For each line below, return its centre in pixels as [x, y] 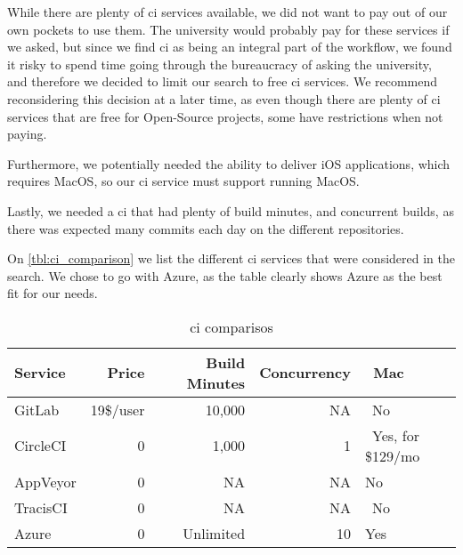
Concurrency [305, 373]
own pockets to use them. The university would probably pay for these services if [228, 29]
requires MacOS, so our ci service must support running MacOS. [183, 181]
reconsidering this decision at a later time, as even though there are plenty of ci [224, 98]
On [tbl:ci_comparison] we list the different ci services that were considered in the [231, 258]
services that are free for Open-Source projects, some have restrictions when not [225, 116]
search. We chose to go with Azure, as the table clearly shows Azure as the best [225, 275]
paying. [27, 134]
